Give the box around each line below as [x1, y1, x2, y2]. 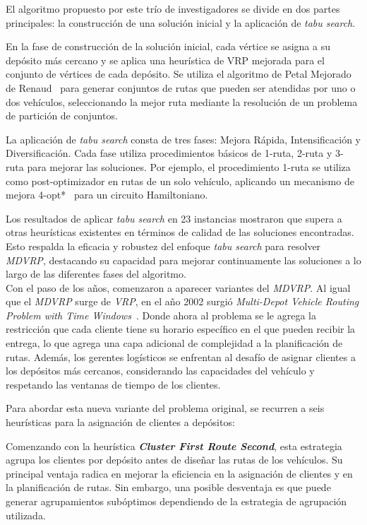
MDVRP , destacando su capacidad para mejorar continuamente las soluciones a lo [6, 252, 361, 267]
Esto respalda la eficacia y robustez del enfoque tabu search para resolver [6, 238, 321, 253]
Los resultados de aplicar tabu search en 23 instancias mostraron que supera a [6, 211, 342, 225]
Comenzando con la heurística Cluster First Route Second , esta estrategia [6, 438, 342, 453]
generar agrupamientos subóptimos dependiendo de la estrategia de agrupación [6, 494, 347, 508]
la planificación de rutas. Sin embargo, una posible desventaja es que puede [6, 480, 331, 495]
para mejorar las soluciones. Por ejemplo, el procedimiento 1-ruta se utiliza [27, 159, 351, 174]
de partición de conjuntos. [6, 108, 118, 123]
